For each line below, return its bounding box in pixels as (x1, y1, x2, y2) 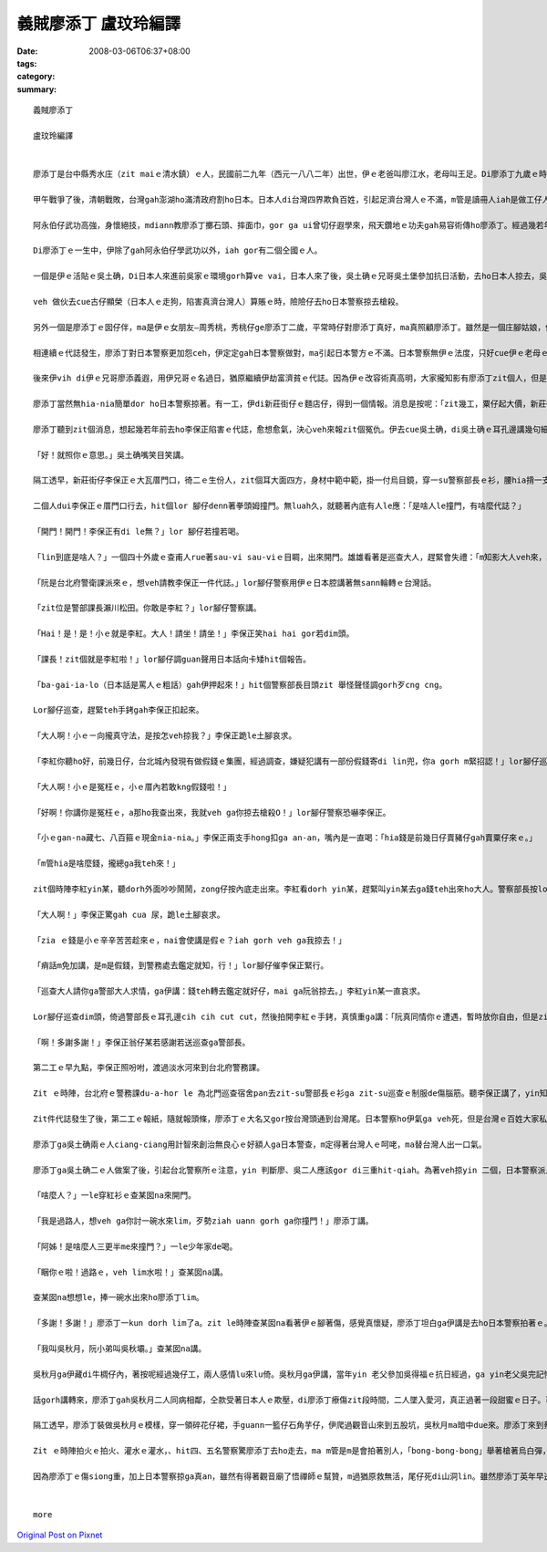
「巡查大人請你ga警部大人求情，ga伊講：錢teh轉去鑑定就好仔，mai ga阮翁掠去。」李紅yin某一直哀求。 (33, 986, 426, 996)
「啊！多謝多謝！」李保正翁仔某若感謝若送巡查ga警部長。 (33, 1036, 251, 1047)
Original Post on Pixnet (16, 1529, 103, 1541)
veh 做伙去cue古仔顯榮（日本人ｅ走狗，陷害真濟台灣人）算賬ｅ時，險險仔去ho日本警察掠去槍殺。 (33, 297, 404, 307)
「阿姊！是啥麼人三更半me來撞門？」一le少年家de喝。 (33, 1241, 238, 1252)
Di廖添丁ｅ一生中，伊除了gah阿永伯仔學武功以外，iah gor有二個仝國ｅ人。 (33, 245, 323, 255)
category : (16, 71, 56, 82)
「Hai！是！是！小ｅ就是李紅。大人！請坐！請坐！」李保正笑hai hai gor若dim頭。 (33, 629, 355, 639)
